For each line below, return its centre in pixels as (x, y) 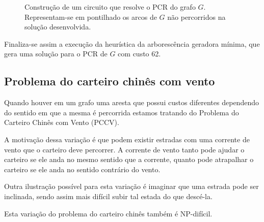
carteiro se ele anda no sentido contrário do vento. (82, 169)
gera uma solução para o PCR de (56, 54)
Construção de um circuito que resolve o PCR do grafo (110, 7)
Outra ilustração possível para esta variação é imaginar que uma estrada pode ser (131, 186)
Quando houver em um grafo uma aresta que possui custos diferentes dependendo (131, 102)
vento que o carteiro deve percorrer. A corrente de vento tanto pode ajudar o (124, 149)
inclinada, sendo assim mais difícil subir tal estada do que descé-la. (108, 196)
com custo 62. (139, 54)
